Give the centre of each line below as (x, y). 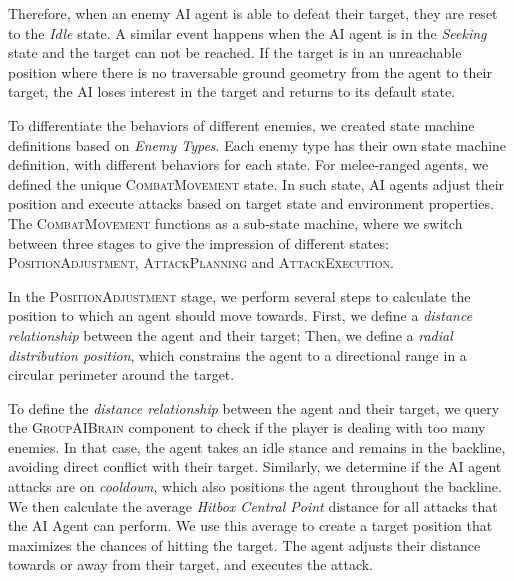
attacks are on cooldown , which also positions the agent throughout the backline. (255, 486)
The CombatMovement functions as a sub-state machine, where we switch (235, 222)
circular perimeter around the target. (121, 374)
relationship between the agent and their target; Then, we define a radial (230, 334)
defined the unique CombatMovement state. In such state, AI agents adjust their (256, 183)
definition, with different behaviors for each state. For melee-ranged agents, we (248, 164)
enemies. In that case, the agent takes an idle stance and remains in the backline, (257, 446)
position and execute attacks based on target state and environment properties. (251, 203)
